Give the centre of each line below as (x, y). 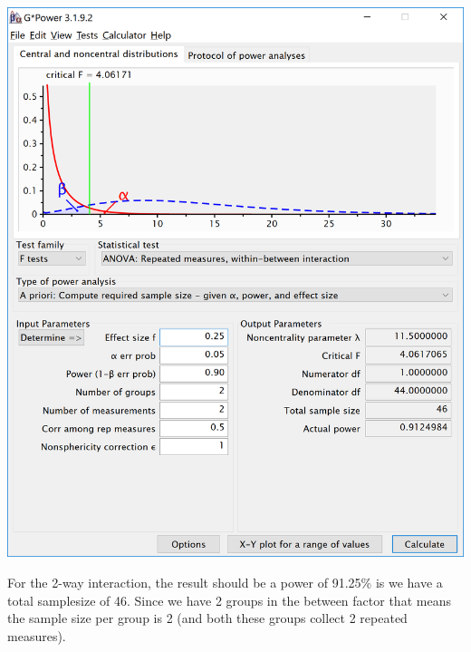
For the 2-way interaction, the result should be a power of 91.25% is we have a (225, 583)
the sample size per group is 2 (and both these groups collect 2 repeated (207, 618)
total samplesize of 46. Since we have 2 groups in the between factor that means (229, 600)
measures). (37, 635)
